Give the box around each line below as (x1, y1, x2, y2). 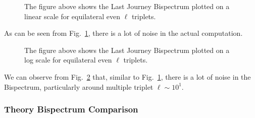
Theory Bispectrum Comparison (4, 103, 138, 115)
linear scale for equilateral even (24, 11, 120, 21)
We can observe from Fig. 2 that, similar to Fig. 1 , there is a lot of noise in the (4, 71, 251, 82)
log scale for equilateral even (24, 54, 112, 65)
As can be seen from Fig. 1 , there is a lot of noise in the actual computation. (4, 28, 243, 38)
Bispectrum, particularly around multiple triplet (4, 81, 154, 92)
